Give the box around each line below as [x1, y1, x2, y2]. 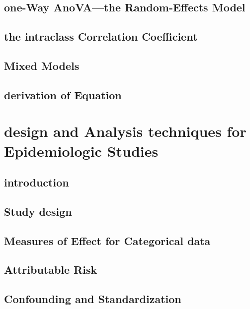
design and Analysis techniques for [4, 121, 247, 141]
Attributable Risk [4, 262, 97, 277]
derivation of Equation [4, 87, 122, 102]
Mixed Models [4, 58, 80, 73]
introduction [4, 175, 69, 190]
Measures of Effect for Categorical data [4, 233, 211, 248]
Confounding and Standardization [4, 291, 181, 307]
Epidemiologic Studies [4, 140, 159, 161]
